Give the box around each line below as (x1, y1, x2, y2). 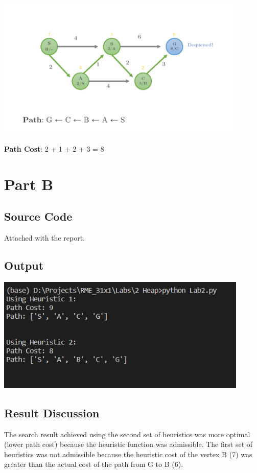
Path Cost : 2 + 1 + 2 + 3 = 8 (4, 143, 104, 154)
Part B (4, 173, 54, 194)
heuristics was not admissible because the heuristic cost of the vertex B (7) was (4, 448, 252, 459)
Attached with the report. (4, 232, 85, 243)
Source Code (4, 208, 73, 224)
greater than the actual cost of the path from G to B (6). (4, 459, 183, 469)
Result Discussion (4, 405, 100, 420)
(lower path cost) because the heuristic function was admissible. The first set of (4, 439, 253, 450)
